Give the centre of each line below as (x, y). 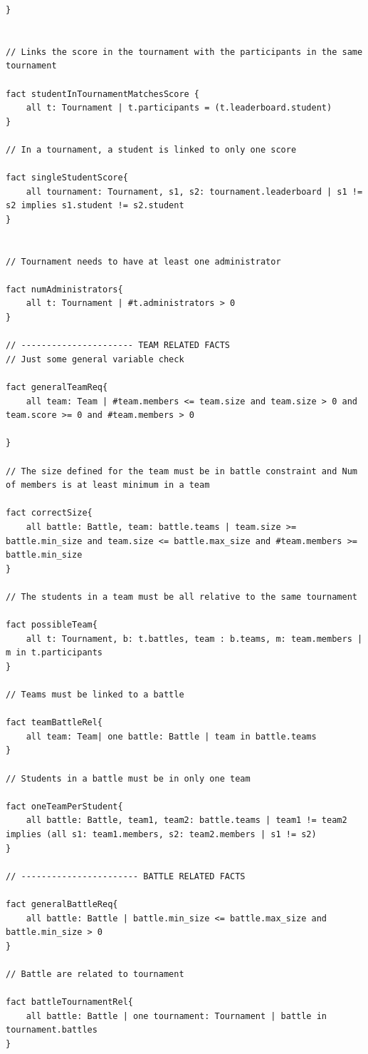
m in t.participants (54, 653)
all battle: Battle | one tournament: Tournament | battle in (177, 1016)
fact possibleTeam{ (52, 625)
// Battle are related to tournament (95, 974)
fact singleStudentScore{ (67, 178)
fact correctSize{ (49, 513)
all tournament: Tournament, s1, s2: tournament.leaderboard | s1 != (194, 191)
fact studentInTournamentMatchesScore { (103, 94)
